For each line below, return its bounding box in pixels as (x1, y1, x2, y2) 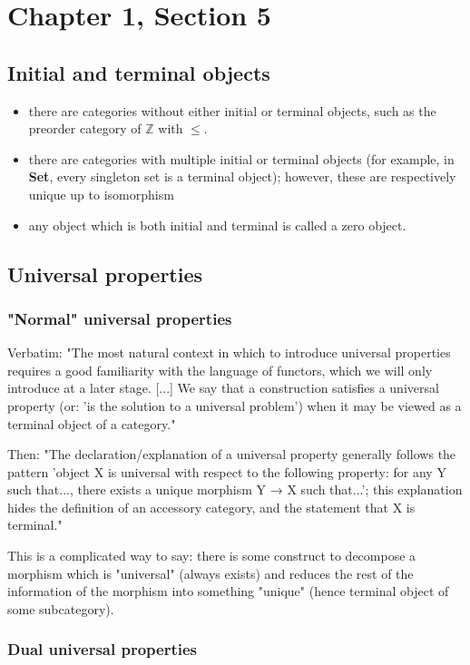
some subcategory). (7, 599, 114, 618)
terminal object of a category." (7, 414, 176, 433)
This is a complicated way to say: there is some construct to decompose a (7, 546, 416, 565)
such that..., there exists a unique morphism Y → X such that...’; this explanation (7, 480, 463, 499)
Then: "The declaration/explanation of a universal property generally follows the (7, 445, 456, 464)
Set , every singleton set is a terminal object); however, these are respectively (28, 167, 456, 186)
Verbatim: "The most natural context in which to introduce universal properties (7, 343, 451, 362)
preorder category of (28, 119, 142, 138)
